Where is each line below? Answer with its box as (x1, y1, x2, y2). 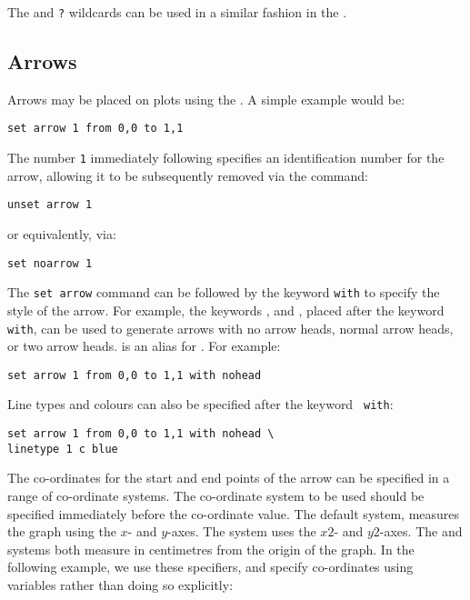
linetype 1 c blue (7, 442, 118, 455)
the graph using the (7, 522, 116, 541)
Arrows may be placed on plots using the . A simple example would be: (7, 89, 405, 108)
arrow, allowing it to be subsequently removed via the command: (7, 165, 368, 185)
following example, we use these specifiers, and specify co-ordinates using (7, 557, 414, 576)
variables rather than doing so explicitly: (7, 575, 234, 594)
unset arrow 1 (7, 198, 93, 212)
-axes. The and (379, 522, 463, 541)
